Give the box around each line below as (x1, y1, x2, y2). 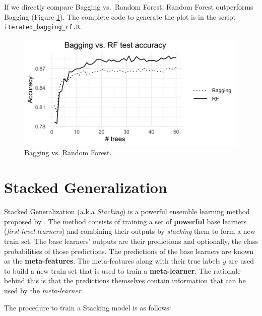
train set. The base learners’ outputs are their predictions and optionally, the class (4, 235, 258, 246)
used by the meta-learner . (4, 285, 83, 295)
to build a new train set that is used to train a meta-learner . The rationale (4, 265, 241, 276)
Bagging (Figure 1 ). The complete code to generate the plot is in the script (4, 11, 236, 22)
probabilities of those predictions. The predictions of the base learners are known (4, 245, 254, 256)
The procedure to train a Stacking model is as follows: (4, 302, 171, 312)
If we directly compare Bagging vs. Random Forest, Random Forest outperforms (4, 2, 253, 12)
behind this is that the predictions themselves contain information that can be (4, 275, 246, 286)
